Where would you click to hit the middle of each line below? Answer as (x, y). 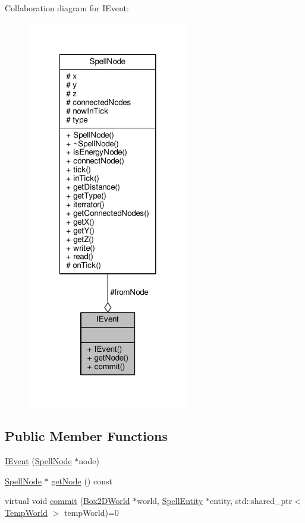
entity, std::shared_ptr (251, 501)
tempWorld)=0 (92, 512)
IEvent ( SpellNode (38, 461)
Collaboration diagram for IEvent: (67, 8)
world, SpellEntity (170, 501)
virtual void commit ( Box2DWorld (67, 501)
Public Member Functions (86, 436)
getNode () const (82, 481)
